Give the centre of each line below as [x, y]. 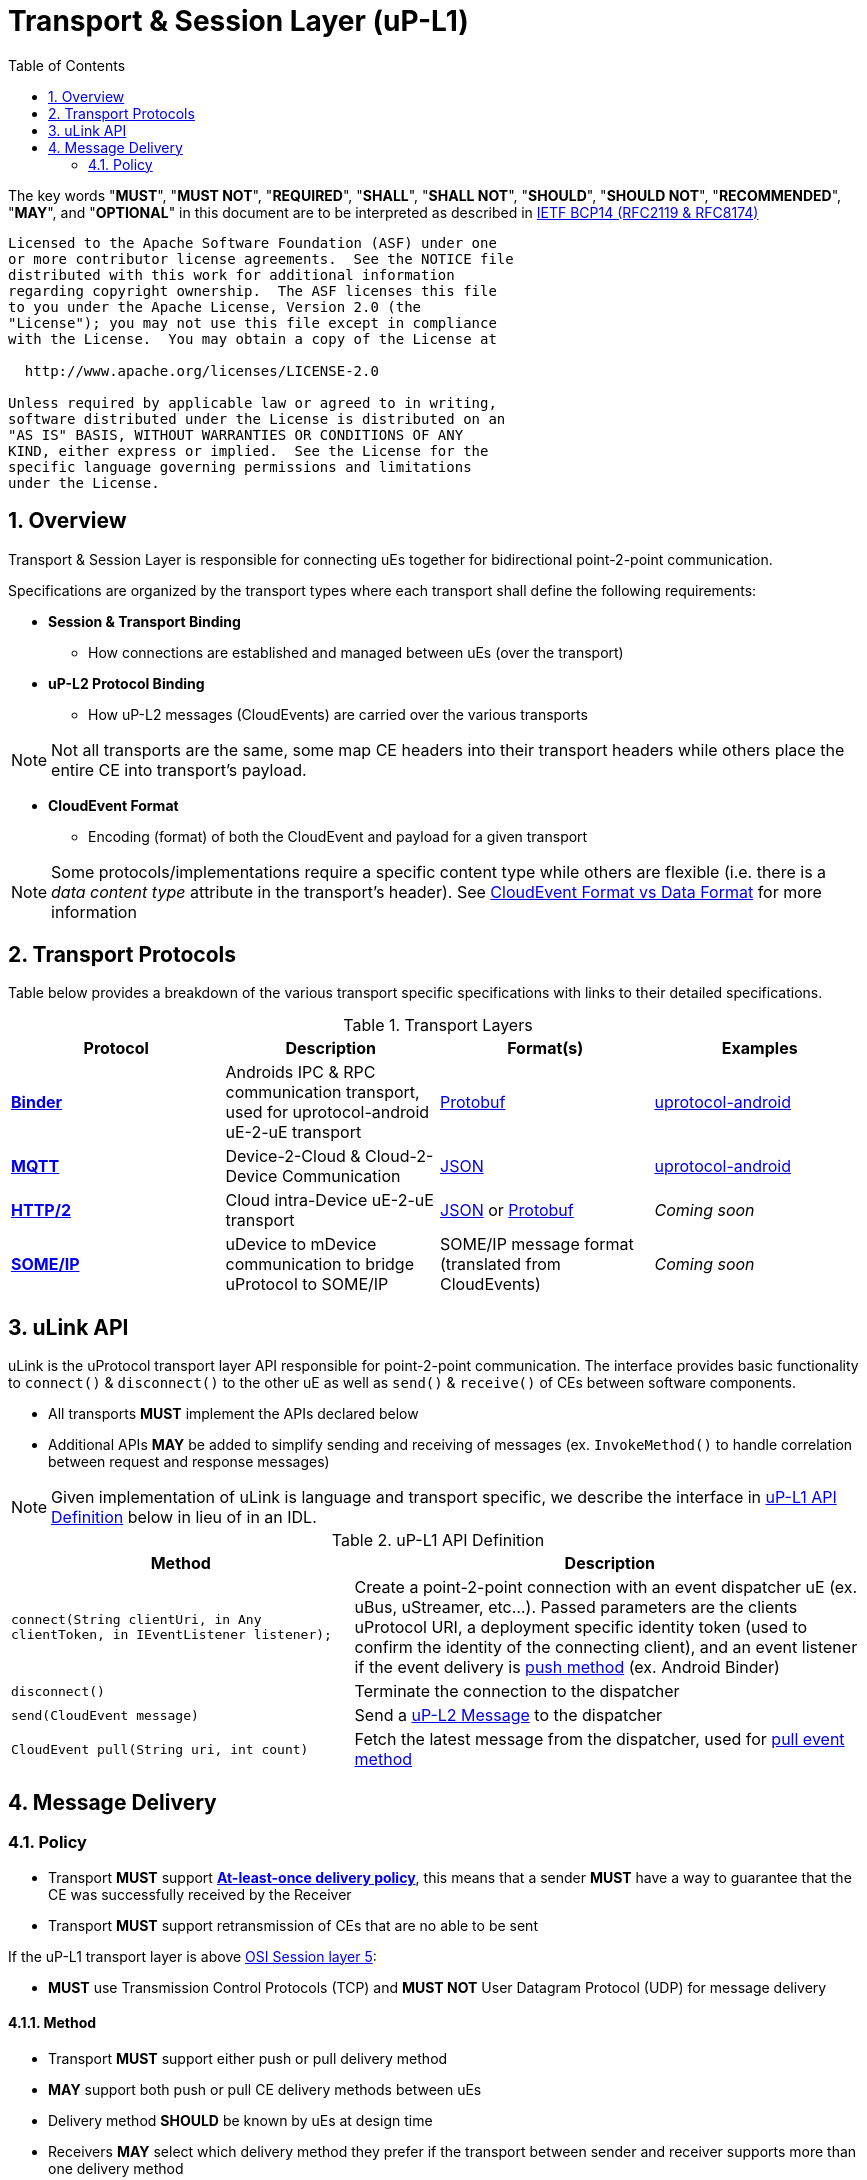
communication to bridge [319, 1264]
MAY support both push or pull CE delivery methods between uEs [265, 2089]
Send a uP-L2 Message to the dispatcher [508, 1715]
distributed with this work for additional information [231, 274]
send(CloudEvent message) [105, 1715]
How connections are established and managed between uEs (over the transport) [356, 652]
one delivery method [116, 2168]
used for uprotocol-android [327, 1112]
